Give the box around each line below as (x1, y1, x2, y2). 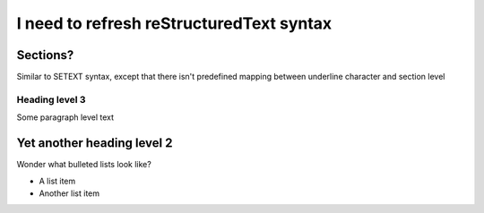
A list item (39, 175, 76, 186)
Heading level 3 (16, 93, 86, 106)
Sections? (16, 47, 74, 63)
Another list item (39, 188, 100, 199)
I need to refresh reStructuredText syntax (16, 13, 333, 33)
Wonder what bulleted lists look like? (16, 159, 151, 170)
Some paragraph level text (16, 112, 115, 123)
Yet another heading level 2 (16, 135, 173, 151)
